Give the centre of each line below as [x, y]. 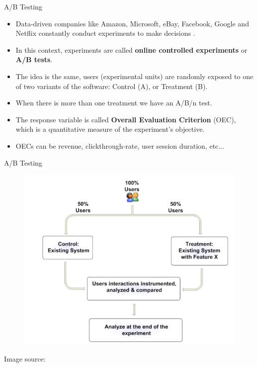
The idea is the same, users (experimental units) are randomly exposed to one [134, 76]
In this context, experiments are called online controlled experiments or [131, 49]
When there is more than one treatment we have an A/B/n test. [114, 103]
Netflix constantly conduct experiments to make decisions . [105, 33]
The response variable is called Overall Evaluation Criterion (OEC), [126, 119]
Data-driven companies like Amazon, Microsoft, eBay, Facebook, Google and [132, 23]
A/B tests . [34, 59]
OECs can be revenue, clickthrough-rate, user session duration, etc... [120, 145]
